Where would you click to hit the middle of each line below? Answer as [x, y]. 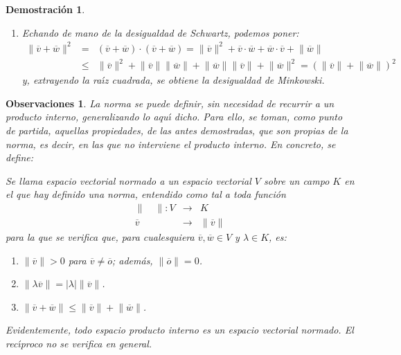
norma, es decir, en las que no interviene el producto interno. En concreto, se [171, 144]
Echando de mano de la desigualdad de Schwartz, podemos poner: [160, 32]
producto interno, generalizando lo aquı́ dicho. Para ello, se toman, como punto [174, 117]
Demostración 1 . [45, 9]
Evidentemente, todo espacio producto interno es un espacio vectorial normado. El [180, 330]
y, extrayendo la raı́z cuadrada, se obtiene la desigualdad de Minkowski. [173, 80]
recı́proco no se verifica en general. [79, 344]
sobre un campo [297, 180]
